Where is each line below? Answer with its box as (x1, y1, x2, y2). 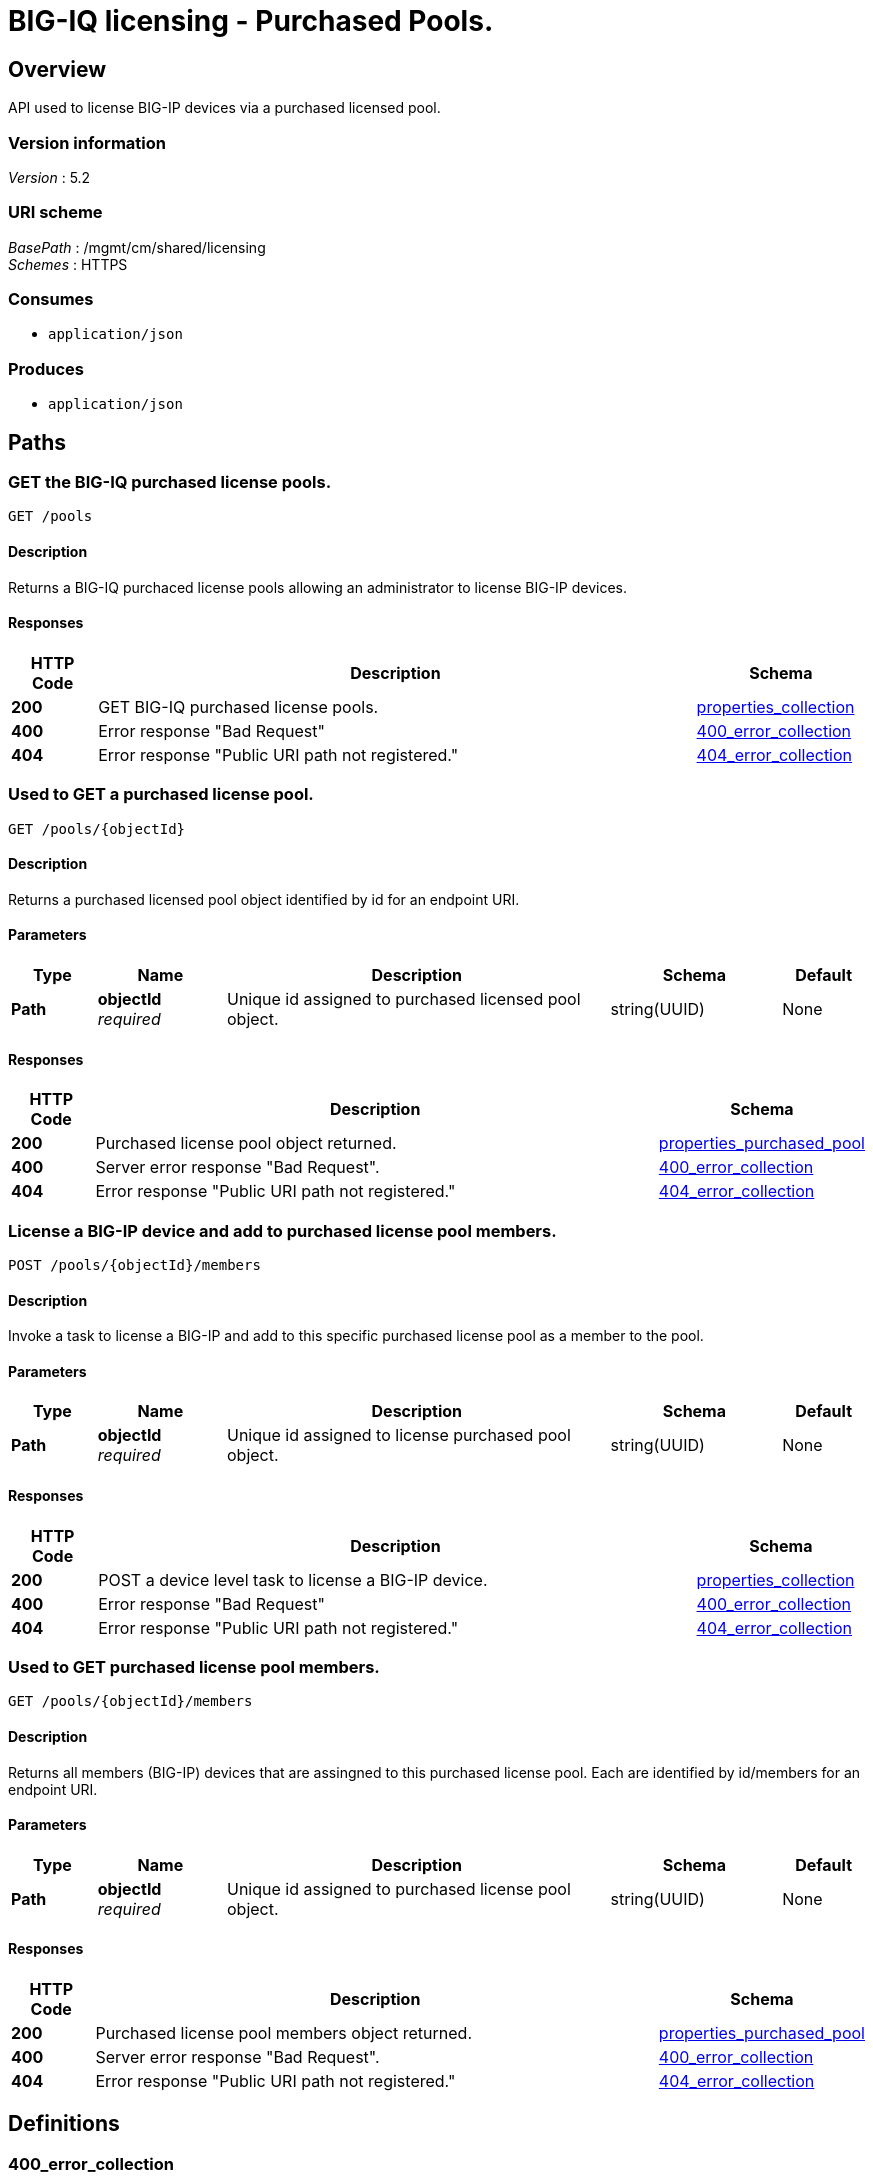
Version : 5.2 (8, 168, 91, 186)
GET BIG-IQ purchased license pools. (98, 696, 379, 717)
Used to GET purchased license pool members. (8, 1657, 380, 1678)
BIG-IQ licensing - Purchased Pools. (8, 4, 494, 38)
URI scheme (8, 202, 103, 223)
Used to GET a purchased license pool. (8, 784, 314, 805)
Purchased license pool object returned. (95, 1133, 397, 1154)
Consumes (8, 289, 94, 310)
